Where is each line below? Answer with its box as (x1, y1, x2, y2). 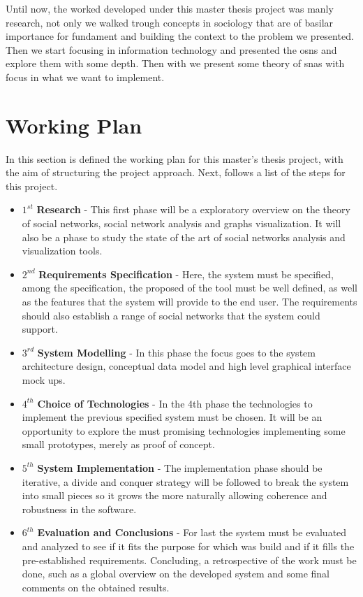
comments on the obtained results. (22, 580, 170, 594)
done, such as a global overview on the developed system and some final (22, 566, 330, 581)
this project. (6, 178, 58, 193)
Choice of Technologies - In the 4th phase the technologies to (37, 396, 313, 410)
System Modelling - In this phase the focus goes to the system (37, 345, 316, 359)
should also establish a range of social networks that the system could (22, 308, 320, 322)
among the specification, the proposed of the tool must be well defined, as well (22, 280, 358, 295)
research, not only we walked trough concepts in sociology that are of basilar (6, 15, 334, 29)
